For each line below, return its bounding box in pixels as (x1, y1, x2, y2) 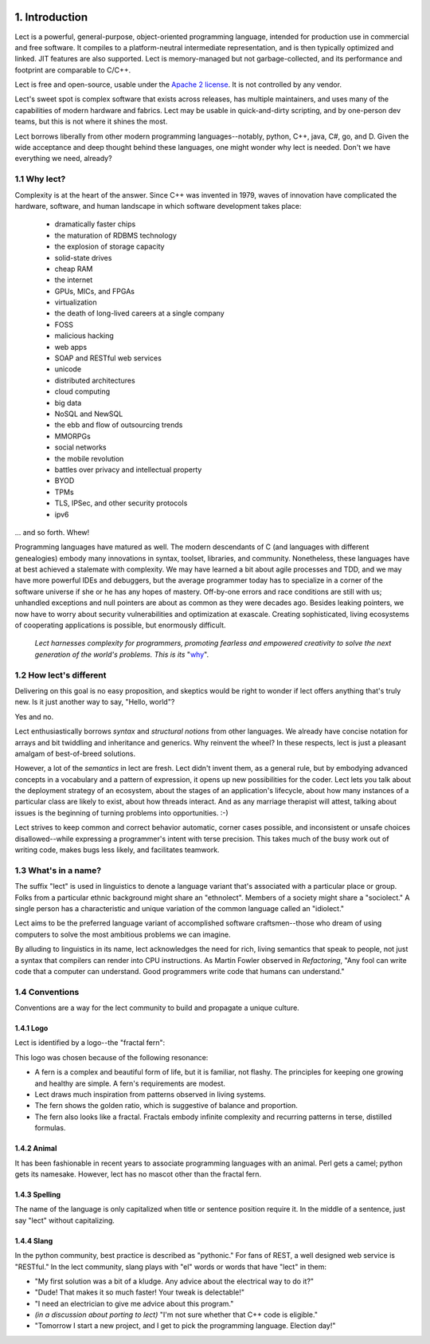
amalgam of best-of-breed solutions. (14, 749, 135, 758)
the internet (54, 275, 93, 285)
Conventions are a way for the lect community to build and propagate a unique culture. (14, 1003, 300, 1012)
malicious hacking (54, 331, 115, 340)
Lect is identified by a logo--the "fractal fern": (14, 1038, 166, 1047)
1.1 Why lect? (14, 174, 66, 185)
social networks (54, 442, 107, 452)
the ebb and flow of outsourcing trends (54, 420, 183, 430)
